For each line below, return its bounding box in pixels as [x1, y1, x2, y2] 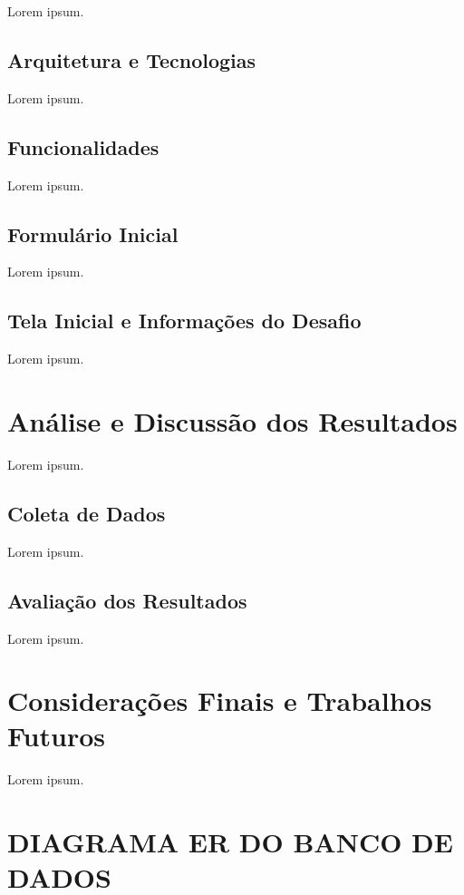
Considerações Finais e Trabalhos [7, 682, 432, 719]
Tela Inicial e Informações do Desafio [7, 306, 362, 335]
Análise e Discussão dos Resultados [7, 402, 458, 439]
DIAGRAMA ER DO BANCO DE [7, 823, 453, 861]
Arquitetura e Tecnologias [7, 45, 256, 73]
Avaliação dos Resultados [7, 586, 247, 614]
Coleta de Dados [7, 499, 166, 527]
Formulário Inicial [7, 219, 179, 248]
